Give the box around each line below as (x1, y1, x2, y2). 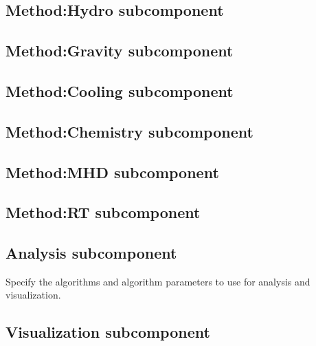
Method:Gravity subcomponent (5, 40, 234, 61)
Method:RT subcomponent (5, 202, 201, 223)
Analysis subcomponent (5, 242, 177, 263)
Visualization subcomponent (5, 321, 210, 343)
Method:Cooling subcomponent (5, 80, 234, 101)
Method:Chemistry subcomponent (5, 120, 253, 142)
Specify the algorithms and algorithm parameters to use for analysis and (5, 274, 311, 288)
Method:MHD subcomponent (5, 161, 219, 182)
